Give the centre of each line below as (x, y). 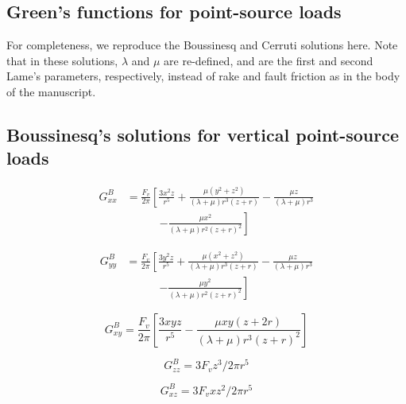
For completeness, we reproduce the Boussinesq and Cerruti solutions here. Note (202, 45)
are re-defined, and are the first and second (269, 60)
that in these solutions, (62, 60)
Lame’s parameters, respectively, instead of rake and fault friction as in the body (203, 76)
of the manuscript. (51, 91)
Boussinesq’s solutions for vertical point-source (203, 134)
